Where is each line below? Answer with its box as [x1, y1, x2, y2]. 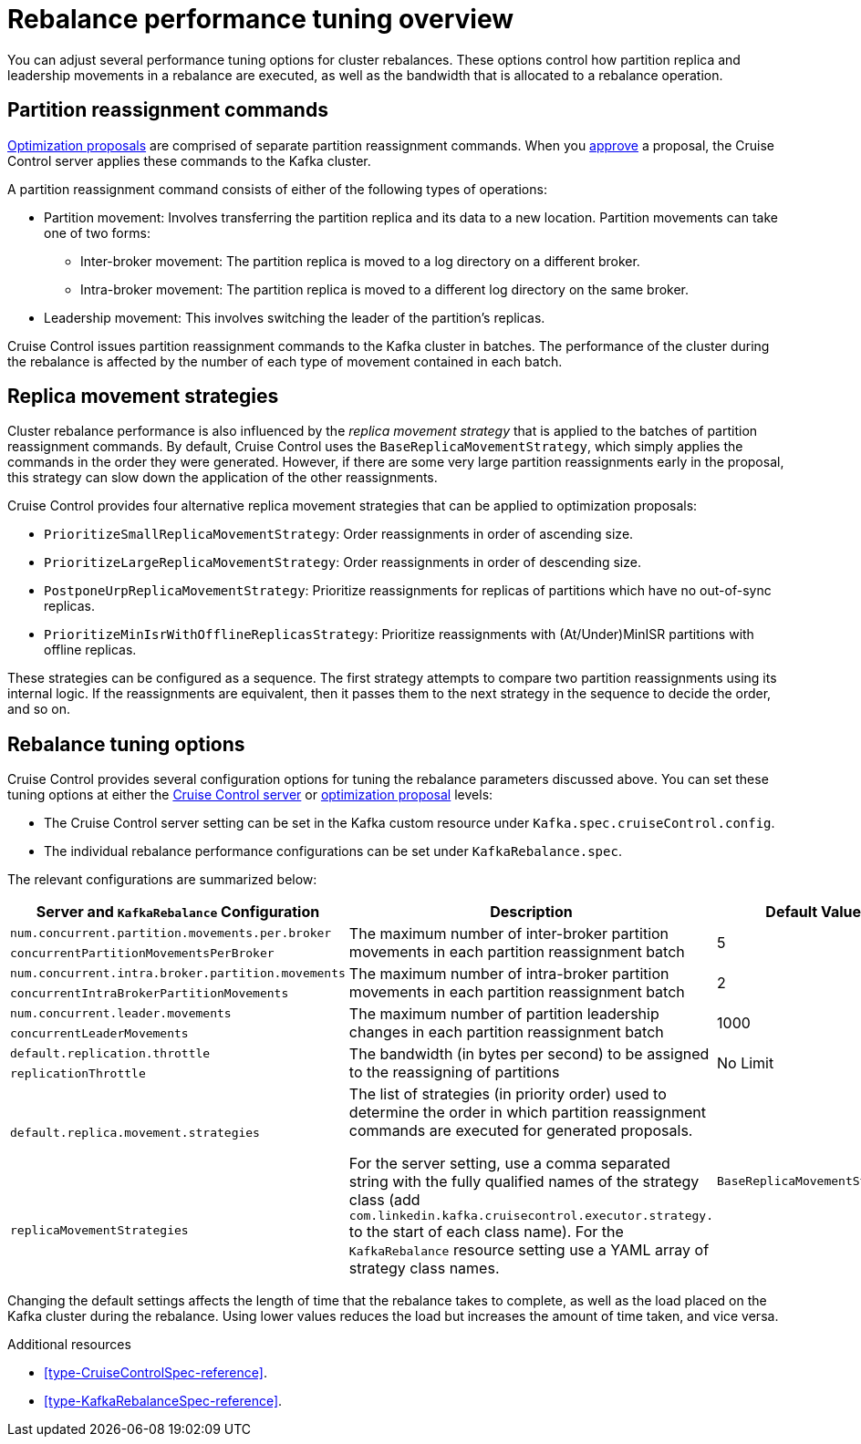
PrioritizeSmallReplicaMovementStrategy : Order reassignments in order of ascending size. [44, 526, 634, 542]
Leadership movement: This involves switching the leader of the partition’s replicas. [44, 309, 545, 325]
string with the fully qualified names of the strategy [348, 1172, 700, 1191]
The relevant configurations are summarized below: [7, 872, 317, 888]
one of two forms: [44, 224, 150, 241]
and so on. [7, 701, 71, 717]
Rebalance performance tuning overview [7, 4, 513, 35]
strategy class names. [348, 1259, 500, 1278]
